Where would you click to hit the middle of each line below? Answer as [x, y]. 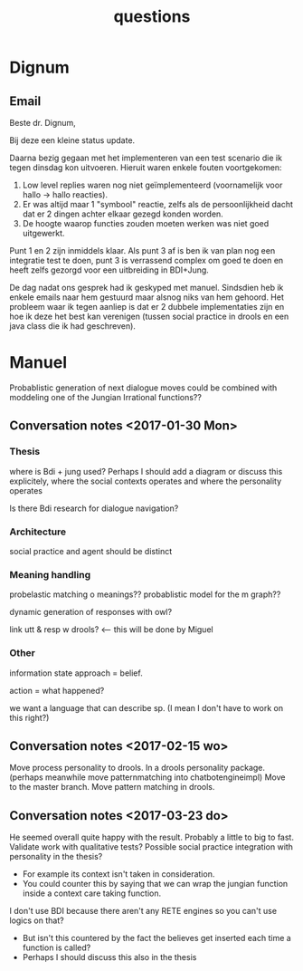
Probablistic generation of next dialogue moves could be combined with [143, 388]
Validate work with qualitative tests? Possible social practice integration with [151, 847]
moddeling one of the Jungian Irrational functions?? [105, 397]
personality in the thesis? [56, 857]
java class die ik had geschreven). [72, 326]
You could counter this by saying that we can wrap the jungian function [155, 884]
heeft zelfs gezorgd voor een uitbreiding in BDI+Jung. [109, 270]
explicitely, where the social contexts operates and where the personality [146, 481]
